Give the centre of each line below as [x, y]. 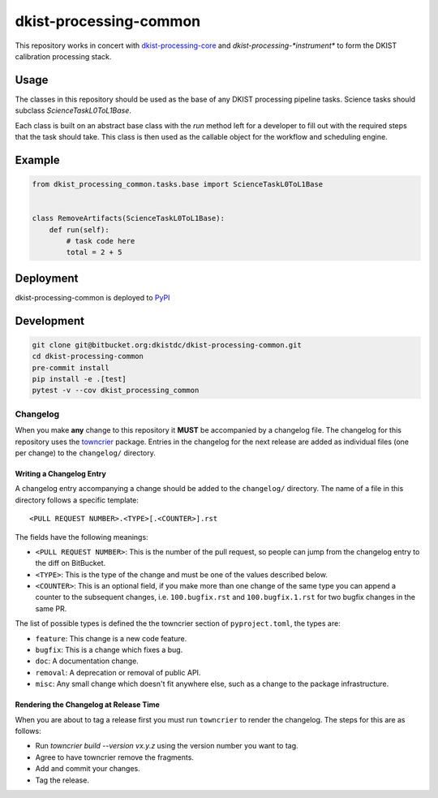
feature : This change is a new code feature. [111, 638]
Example [37, 160]
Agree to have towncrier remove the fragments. [115, 757]
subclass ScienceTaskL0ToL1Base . [73, 110]
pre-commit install [71, 368]
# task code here [101, 241]
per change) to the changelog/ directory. [85, 453]
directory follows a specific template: [77, 500]
